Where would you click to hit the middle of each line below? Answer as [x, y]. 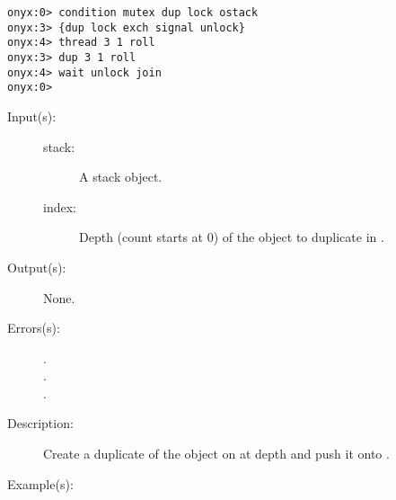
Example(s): [40, 483]
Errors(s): [34, 328]
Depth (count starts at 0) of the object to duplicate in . [232, 237]
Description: [40, 423]
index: [60, 206]
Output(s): [37, 267]
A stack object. [121, 177]
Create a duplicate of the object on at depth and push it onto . [216, 454]
